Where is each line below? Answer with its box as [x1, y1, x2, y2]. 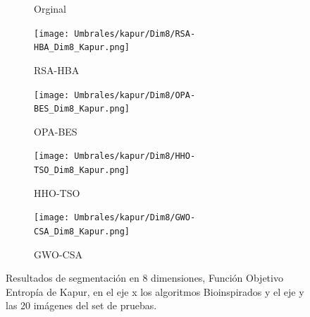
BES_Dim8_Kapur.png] [34, 104, 130, 114]
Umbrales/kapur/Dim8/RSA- [74, 28, 196, 39]
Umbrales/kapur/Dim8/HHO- [74, 151, 196, 162]
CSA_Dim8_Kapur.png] [34, 226, 130, 237]
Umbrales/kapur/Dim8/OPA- [74, 90, 196, 100]
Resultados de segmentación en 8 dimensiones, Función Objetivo [6, 270, 283, 285]
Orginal [34, 1, 66, 16]
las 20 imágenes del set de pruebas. [6, 298, 157, 313]
